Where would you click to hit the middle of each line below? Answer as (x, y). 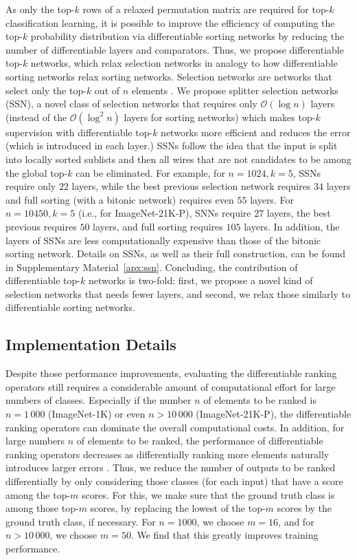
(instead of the (36, 117)
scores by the (304, 508)
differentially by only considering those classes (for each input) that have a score (174, 481)
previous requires (41, 226)
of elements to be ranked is (260, 400)
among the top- (38, 494)
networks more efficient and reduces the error (256, 132)
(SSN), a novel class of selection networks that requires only (131, 104)
